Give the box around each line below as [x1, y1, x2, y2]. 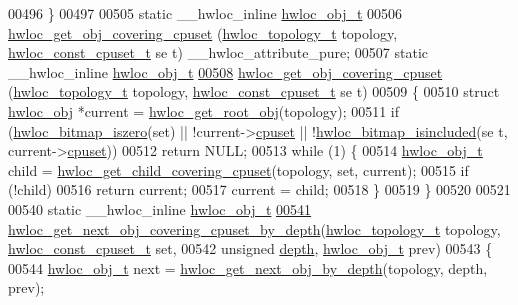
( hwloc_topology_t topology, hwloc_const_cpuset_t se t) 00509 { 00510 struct [8, 81, 500, 102]
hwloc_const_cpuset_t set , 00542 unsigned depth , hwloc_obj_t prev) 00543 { [8, 238, 493, 259]
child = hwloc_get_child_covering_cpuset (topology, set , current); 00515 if [8, 159, 469, 180]
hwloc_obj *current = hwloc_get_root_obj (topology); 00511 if [8, 100, 400, 121]
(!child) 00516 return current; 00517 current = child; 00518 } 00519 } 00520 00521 [8, 179, 511, 200]
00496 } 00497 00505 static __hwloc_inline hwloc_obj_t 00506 [8, 3, 403, 23]
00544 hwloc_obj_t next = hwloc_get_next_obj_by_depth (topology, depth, [8, 257, 488, 278]
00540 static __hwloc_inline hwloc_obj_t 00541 [8, 198, 312, 219]
